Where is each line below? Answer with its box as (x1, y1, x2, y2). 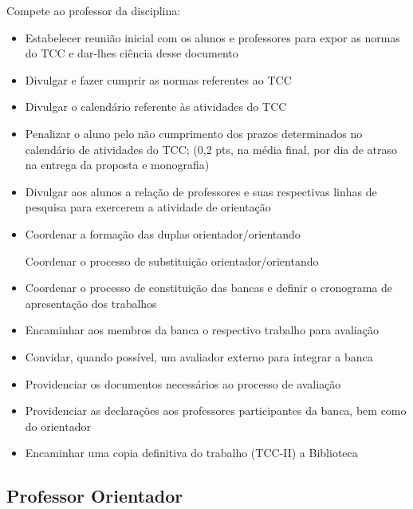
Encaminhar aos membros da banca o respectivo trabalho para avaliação (25, 322, 379, 338)
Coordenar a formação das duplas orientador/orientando (25, 225, 301, 242)
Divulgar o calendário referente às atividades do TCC (25, 98, 287, 115)
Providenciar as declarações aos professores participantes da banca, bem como (25, 402, 407, 419)
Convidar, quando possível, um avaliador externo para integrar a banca (25, 348, 373, 365)
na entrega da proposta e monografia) (25, 156, 210, 173)
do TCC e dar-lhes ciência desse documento (25, 45, 238, 61)
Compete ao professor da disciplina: (6, 2, 181, 18)
